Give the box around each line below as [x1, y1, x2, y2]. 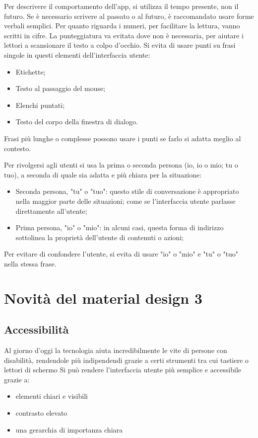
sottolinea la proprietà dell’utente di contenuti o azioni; [15, 232, 184, 242]
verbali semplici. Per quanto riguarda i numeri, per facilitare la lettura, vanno [4, 20, 240, 31]
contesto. [4, 143, 31, 153]
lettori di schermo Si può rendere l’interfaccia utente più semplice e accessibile [4, 364, 242, 375]
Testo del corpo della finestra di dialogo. [15, 116, 138, 127]
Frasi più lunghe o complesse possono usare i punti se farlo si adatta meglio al [4, 133, 241, 143]
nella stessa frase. [4, 258, 57, 268]
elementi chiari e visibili [15, 391, 88, 401]
